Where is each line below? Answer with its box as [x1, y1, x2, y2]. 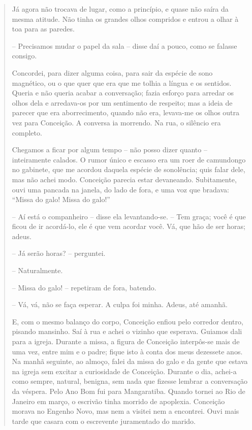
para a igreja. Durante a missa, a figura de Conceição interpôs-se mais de [12, 336, 240, 347]
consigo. [12, 50, 37, 61]
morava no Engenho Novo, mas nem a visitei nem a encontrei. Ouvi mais [12, 406, 239, 416]
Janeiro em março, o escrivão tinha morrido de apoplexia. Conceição [12, 395, 225, 406]
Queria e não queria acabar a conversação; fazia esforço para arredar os [12, 87, 234, 98]
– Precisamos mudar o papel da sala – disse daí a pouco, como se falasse [12, 40, 237, 51]
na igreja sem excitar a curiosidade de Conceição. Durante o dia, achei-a [12, 366, 237, 376]
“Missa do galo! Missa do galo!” [12, 194, 110, 205]
